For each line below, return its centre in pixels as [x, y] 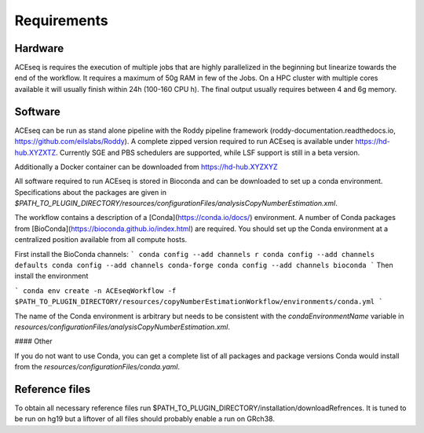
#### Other [33, 341]
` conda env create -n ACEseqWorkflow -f [95, 290]
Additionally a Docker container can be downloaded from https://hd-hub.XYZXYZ [146, 167]
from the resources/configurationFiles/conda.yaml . [97, 367]
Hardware [39, 48]
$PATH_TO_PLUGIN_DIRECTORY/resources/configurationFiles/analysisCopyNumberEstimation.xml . [176, 204]
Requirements [62, 20]
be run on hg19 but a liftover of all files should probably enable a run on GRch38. [144, 419]
